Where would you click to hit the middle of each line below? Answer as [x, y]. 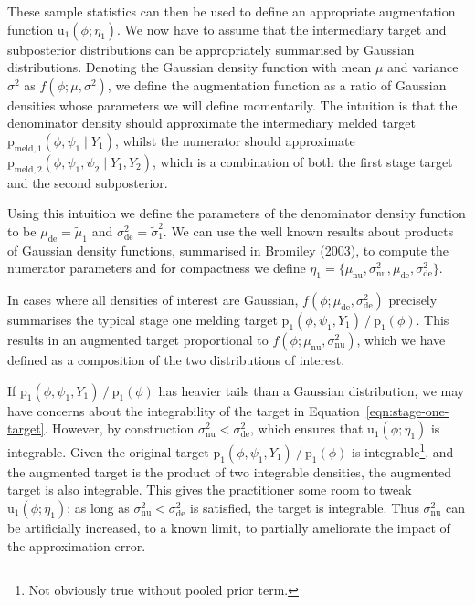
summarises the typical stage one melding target [142, 319]
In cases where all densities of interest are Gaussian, [153, 299]
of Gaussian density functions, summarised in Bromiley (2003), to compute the [228, 250]
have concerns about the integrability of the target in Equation [184, 410]
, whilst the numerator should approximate [235, 140]
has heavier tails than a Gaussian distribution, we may [311, 390]
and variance [423, 67]
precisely [413, 299]
